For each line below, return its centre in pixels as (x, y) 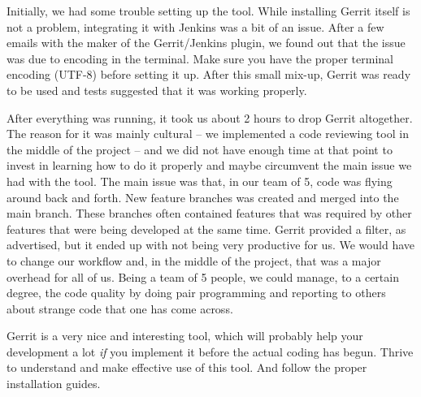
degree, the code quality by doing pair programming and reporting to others (196, 293)
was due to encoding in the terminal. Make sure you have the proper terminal (200, 58)
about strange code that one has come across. (120, 308)
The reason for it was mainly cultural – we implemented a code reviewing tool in (208, 134)
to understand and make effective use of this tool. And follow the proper (187, 367)
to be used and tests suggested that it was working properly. (157, 90)
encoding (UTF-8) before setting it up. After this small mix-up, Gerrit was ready (209, 74)
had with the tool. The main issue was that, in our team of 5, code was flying (200, 181)
